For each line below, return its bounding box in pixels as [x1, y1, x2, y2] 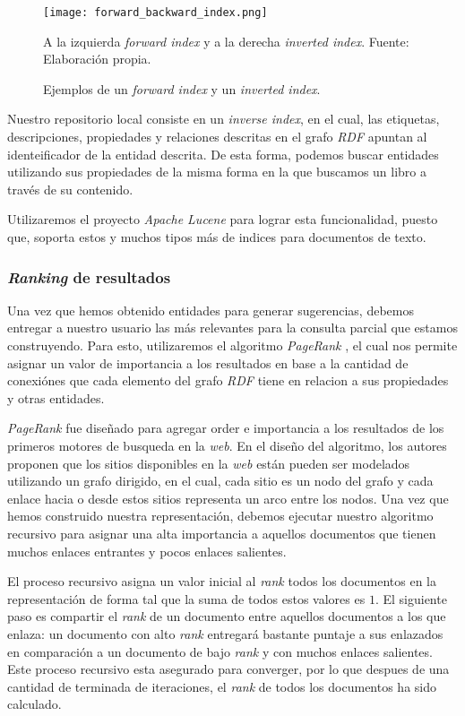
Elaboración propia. [43, 49, 151, 68]
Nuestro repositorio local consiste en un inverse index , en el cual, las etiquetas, [7, 109, 440, 128]
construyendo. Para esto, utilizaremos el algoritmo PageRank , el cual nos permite [7, 336, 458, 354]
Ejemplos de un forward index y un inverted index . [43, 79, 321, 98]
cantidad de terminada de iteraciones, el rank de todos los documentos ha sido [7, 677, 436, 695]
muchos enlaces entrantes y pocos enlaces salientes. [7, 541, 287, 560]
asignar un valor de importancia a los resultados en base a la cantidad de [7, 353, 409, 372]
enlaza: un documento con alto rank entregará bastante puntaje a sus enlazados [7, 624, 443, 643]
